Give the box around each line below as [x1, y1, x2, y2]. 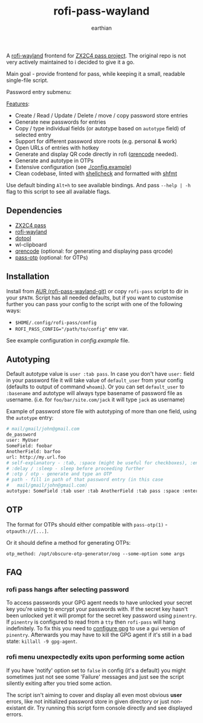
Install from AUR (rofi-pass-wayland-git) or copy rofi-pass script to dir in [6, 287, 189, 295]
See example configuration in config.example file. [6, 336, 130, 344]
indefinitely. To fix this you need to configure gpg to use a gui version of [6, 625, 185, 632]
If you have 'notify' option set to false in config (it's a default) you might [6, 667, 186, 674]
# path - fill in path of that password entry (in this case [6, 477, 164, 483]
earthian [91, 24, 112, 32]
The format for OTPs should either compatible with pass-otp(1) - [6, 521, 168, 528]
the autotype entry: [6, 414, 54, 422]
